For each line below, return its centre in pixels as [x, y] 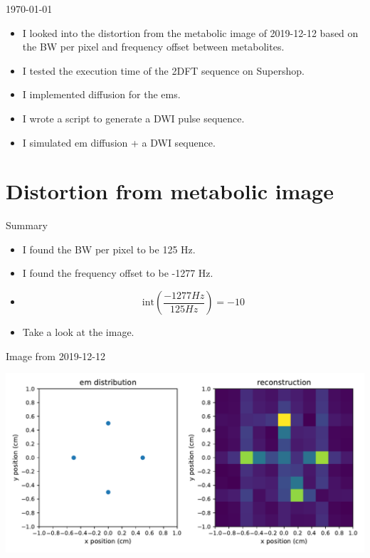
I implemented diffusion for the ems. [101, 94]
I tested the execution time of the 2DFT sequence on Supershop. [163, 70]
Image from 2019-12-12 [56, 356]
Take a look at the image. [78, 332]
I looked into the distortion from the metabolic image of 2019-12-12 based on [190, 32]
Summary [27, 225]
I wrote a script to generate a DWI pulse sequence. [133, 118]
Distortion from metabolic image [170, 191]
